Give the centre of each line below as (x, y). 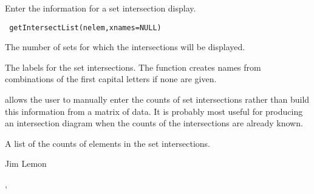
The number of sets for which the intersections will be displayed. (125, 47)
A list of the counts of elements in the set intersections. (108, 143)
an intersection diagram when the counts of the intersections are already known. (154, 123)
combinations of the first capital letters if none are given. (111, 79)
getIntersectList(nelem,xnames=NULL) (85, 27)
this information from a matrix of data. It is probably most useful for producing (154, 111)
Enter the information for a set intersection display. (101, 8)
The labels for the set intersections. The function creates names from (133, 67)
